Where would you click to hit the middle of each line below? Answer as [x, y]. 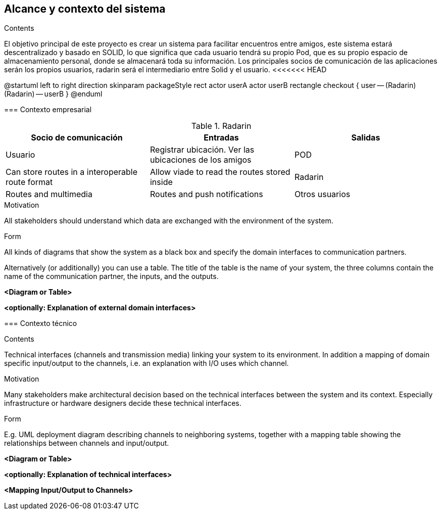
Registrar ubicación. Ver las [202, 150]
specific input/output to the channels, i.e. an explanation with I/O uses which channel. [146, 363]
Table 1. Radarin [221, 126]
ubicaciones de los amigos [201, 160]
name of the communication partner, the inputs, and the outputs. [111, 276]
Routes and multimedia [49, 194]
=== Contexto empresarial [48, 110]
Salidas [366, 138]
